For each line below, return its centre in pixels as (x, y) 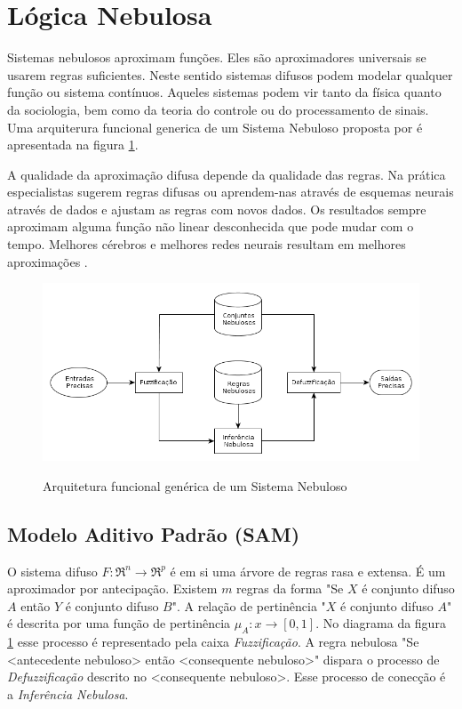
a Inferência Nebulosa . (68, 694)
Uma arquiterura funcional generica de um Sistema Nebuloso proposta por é (215, 127)
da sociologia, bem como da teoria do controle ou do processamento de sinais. (218, 109)
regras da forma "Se (290, 588)
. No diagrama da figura (381, 623)
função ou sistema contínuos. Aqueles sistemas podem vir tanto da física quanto (224, 92)
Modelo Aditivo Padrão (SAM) (154, 533)
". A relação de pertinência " (249, 605)
